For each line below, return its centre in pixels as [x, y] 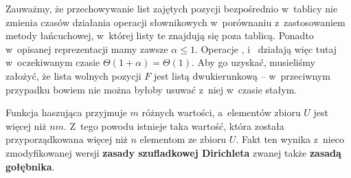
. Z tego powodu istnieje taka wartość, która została [174, 125]
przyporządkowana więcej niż [67, 139]
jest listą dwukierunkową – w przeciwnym [242, 75]
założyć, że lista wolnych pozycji [73, 75]
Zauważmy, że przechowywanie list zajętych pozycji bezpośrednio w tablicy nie [172, 8]
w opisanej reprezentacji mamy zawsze [87, 48]
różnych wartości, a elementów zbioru [221, 112]
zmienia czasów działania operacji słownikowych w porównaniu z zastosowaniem [175, 22]
